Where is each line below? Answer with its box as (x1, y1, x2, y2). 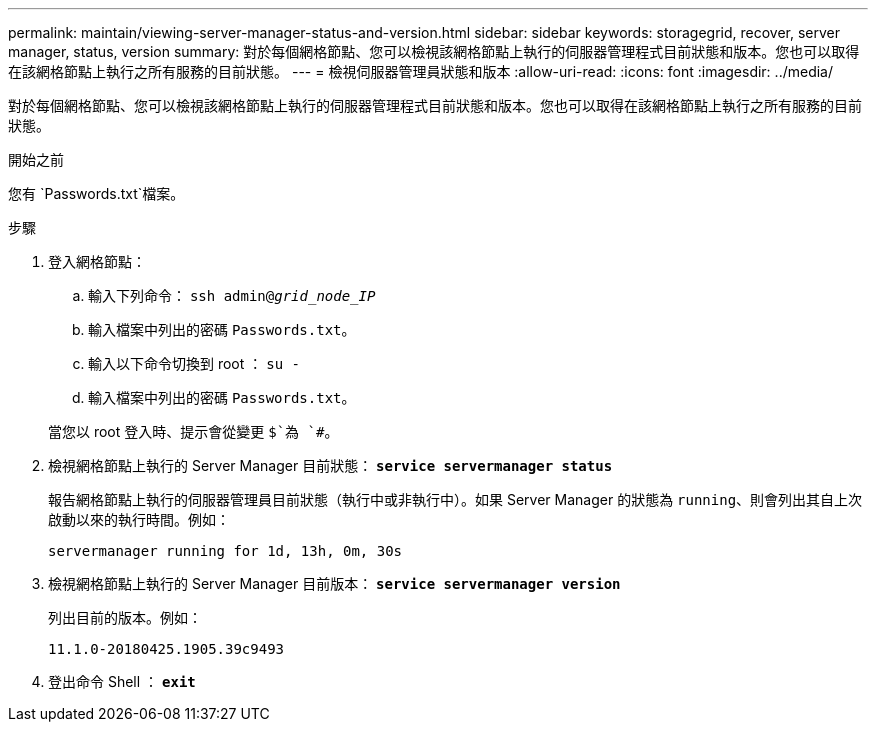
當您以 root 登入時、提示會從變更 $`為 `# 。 (48, 423, 339, 440)
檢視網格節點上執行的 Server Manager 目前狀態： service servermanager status (48, 457, 613, 474)
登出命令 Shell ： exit (48, 673, 196, 690)
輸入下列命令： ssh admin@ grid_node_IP (88, 287, 376, 304)
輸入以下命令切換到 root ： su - (88, 355, 300, 372)
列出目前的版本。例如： (48, 609, 202, 626)
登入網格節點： (48, 253, 146, 270)
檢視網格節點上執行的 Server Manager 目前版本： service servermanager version (48, 575, 621, 592)
